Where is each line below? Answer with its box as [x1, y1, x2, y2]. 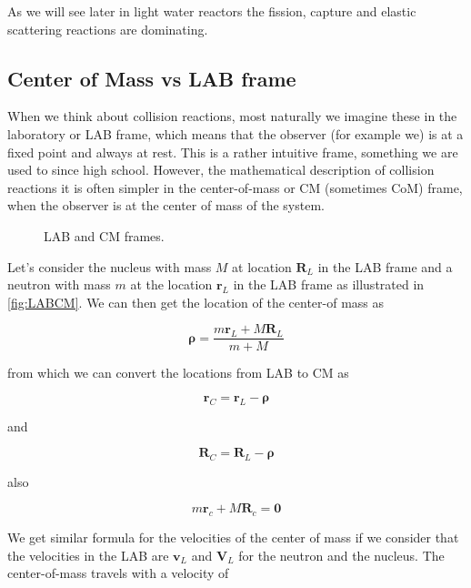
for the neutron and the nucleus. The [238, 545, 445, 564]
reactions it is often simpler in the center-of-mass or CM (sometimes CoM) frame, [7, 177, 463, 197]
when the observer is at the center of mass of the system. [7, 196, 325, 215]
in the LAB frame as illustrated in [233, 275, 425, 294]
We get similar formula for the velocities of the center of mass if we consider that [7, 528, 459, 547]
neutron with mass [7, 275, 111, 294]
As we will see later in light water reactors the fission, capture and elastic [7, 2, 416, 20]
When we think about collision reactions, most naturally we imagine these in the [7, 106, 457, 126]
